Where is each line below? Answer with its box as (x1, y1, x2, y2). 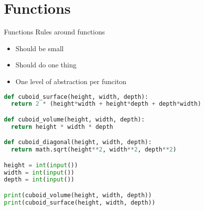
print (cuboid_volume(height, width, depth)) (4, 192, 152, 199)
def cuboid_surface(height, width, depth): (4, 93, 148, 100)
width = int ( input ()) (4, 169, 75, 176)
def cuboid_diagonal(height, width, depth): (4, 139, 152, 146)
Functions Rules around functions (4, 27, 105, 37)
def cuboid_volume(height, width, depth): (4, 116, 145, 123)
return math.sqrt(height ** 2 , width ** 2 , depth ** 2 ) (11, 146, 176, 153)
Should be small (15, 43, 64, 53)
